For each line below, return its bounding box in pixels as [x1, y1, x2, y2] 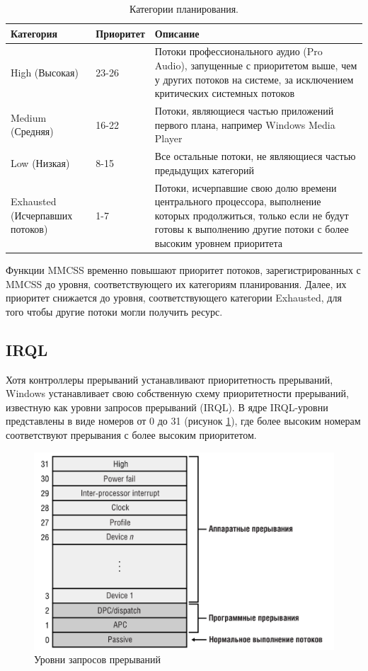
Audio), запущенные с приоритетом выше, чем [154, 58, 357, 73]
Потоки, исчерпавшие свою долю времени [154, 180, 337, 195]
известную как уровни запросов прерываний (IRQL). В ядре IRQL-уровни [6, 399, 328, 414]
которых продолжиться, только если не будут [154, 207, 349, 222]
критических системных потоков [154, 86, 295, 101]
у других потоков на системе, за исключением [154, 71, 354, 86]
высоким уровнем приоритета [154, 235, 283, 250]
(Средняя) [11, 124, 54, 139]
